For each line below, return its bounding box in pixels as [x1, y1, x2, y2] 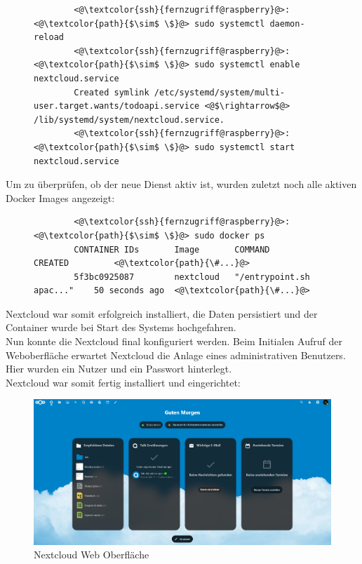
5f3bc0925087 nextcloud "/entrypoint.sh [74, 271, 310, 282]
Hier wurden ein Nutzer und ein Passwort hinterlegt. [6, 361, 232, 376]
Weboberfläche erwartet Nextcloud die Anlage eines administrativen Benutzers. [6, 347, 346, 362]
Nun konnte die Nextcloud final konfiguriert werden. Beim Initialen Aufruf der [6, 334, 342, 349]
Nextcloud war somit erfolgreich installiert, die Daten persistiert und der [6, 306, 318, 321]
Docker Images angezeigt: [6, 190, 115, 205]
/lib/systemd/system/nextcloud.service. [34, 114, 225, 125]
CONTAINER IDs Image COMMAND [74, 244, 270, 255]
